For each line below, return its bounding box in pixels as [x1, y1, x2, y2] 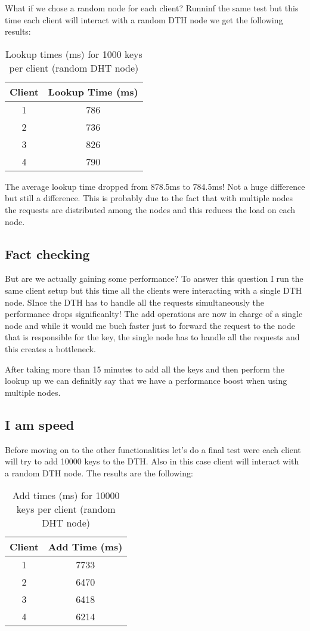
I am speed [5, 415, 75, 433]
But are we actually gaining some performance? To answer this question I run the [5, 272, 303, 285]
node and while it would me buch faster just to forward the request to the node [5, 319, 295, 331]
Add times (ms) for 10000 [13, 488, 120, 503]
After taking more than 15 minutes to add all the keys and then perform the [5, 362, 284, 375]
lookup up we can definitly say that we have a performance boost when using [5, 374, 287, 387]
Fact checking [5, 244, 90, 263]
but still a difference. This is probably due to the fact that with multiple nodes [5, 192, 293, 204]
